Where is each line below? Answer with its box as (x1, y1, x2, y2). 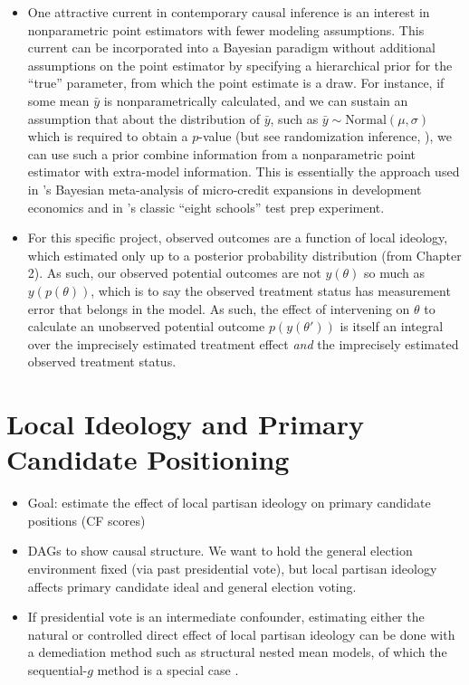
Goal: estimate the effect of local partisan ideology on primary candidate (27, 493, 431, 512)
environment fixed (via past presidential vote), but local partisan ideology (27, 558, 437, 577)
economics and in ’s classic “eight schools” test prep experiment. (27, 197, 385, 216)
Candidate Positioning (6, 441, 290, 478)
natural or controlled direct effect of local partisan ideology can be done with (27, 624, 455, 643)
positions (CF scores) (27, 510, 146, 529)
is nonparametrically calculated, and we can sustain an (103, 90, 408, 109)
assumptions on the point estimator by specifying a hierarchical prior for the (27, 55, 453, 74)
